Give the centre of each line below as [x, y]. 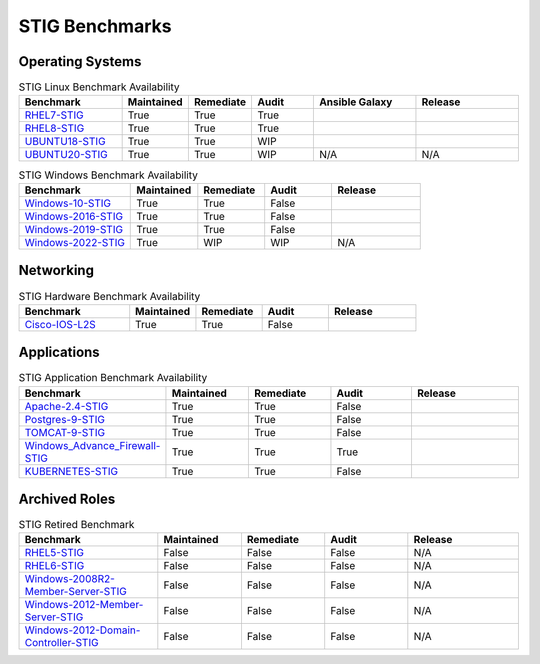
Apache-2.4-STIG [66, 406]
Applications [59, 352]
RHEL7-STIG [54, 115]
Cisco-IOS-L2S [60, 324]
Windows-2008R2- [69, 579]
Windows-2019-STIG [74, 229]
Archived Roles [67, 499]
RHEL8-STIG [54, 128]
